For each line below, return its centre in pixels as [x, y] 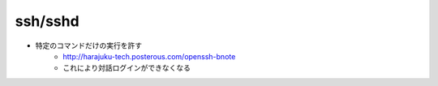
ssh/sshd [47, 21]
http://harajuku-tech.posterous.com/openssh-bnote [149, 56]
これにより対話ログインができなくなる [127, 68]
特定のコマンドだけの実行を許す [88, 45]
